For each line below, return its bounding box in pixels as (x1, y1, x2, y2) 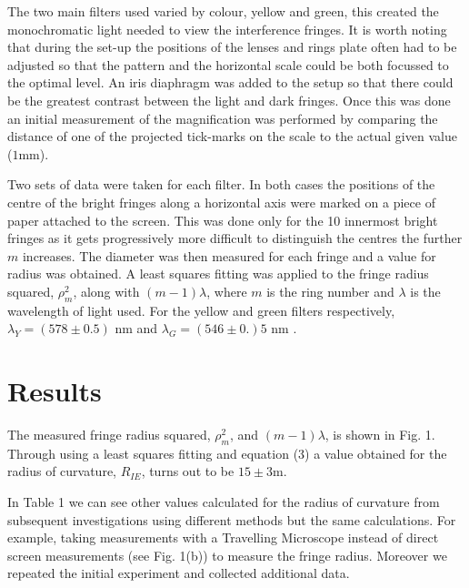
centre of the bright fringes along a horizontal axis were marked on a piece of (7, 192, 435, 211)
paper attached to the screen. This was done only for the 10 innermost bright (7, 210, 438, 229)
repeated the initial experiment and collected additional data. (7, 563, 350, 583)
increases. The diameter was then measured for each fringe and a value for (22, 246, 436, 265)
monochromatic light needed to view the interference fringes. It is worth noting (7, 19, 447, 38)
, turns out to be (141, 461, 234, 481)
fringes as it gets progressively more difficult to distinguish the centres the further (7, 228, 463, 248)
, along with (73, 281, 140, 300)
